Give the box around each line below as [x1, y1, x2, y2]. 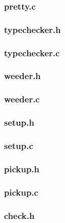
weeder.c [4, 93, 40, 105]
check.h [4, 209, 35, 221]
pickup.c [4, 185, 38, 198]
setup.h [4, 116, 34, 129]
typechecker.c [4, 46, 60, 59]
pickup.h [4, 162, 40, 175]
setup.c [4, 139, 33, 152]
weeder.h [4, 69, 41, 82]
